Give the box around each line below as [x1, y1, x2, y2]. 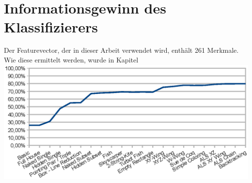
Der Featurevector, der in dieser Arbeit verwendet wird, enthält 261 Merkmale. [4, 45, 239, 55]
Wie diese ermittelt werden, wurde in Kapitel [4, 54, 139, 64]
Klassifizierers [4, 17, 98, 37]
